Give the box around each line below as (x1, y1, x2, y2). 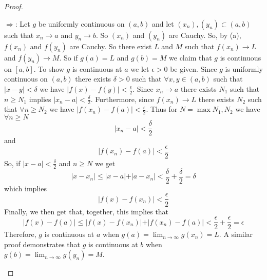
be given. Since (170, 63, 217, 74)
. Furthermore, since (90, 93, 155, 104)
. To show (33, 63, 64, 74)
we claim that (169, 52, 212, 63)
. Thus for (146, 104, 178, 114)
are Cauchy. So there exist (69, 41, 152, 51)
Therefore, (4, 229, 36, 239)
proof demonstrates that (4, 238, 81, 249)
